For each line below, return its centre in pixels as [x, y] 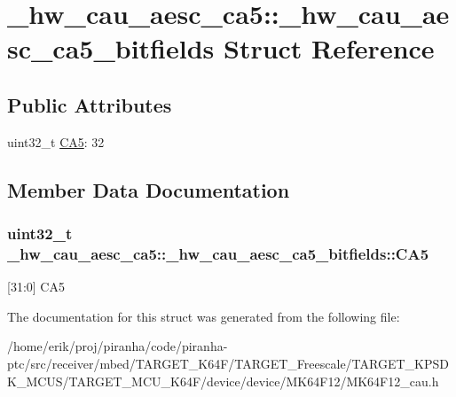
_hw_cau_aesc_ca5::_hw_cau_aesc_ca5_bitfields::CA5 [218, 253]
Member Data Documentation [149, 189]
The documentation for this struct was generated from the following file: [204, 316]
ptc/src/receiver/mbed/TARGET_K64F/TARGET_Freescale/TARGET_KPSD [228, 364]
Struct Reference [329, 48]
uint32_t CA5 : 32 [56, 141]
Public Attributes [90, 104]
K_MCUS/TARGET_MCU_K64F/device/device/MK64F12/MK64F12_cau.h [223, 381]
